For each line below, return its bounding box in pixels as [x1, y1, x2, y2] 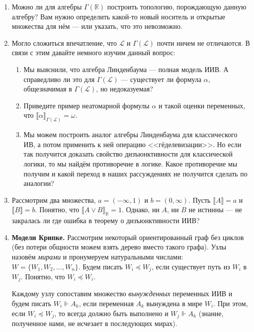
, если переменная [79, 298, 134, 309]
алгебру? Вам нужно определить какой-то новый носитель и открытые [11, 11, 226, 21]
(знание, [198, 308, 224, 318]
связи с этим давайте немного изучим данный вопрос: [11, 47, 175, 58]
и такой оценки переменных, [158, 100, 246, 110]
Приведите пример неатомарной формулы [23, 100, 150, 110]
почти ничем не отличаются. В [157, 37, 250, 48]
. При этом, [213, 298, 248, 309]
